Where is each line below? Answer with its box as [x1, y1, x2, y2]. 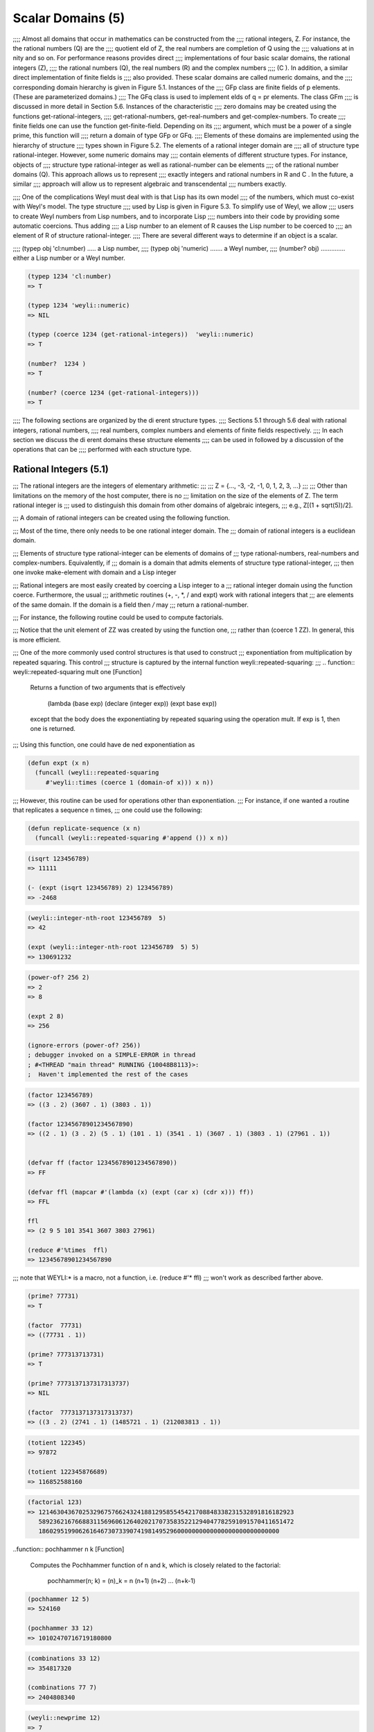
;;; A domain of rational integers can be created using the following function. [12, 513, 231, 522]
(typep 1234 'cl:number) [27, 272, 112, 281]
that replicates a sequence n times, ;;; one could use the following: [12, 806, 202, 814]
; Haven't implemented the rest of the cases [27, 1070, 188, 1079]
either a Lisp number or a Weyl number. [12, 254, 126, 263]
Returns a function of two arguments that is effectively [30, 683, 186, 692]
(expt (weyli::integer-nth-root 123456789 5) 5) [27, 943, 199, 951]
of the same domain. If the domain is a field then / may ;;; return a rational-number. [12, 600, 249, 609]
